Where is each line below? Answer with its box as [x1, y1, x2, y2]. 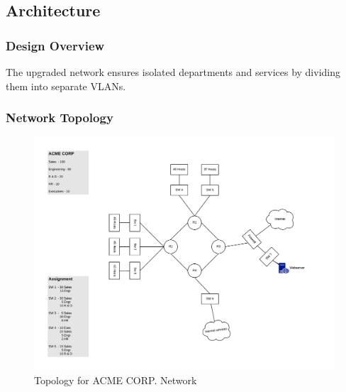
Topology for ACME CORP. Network [34, 372, 197, 387]
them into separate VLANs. [6, 78, 126, 93]
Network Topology [6, 109, 113, 126]
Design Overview [6, 36, 105, 54]
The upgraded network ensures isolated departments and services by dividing [6, 65, 340, 79]
